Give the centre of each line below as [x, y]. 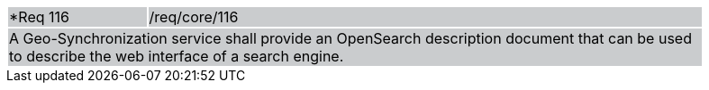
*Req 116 [39, 17]
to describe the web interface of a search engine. [177, 56]
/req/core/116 [194, 17]
